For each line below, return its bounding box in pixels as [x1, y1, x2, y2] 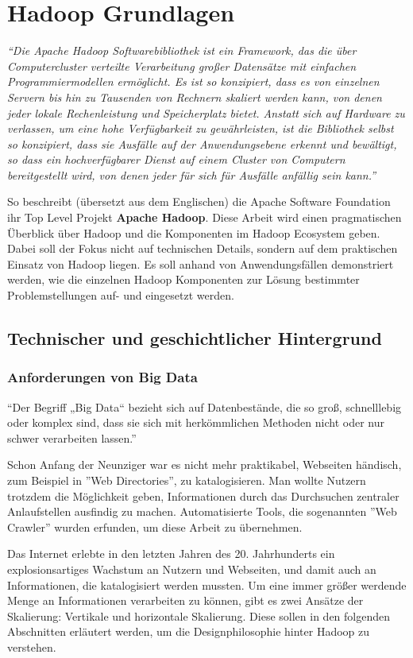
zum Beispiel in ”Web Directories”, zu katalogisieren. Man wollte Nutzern [7, 472, 366, 488]
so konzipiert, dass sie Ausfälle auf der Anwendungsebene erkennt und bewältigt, [7, 135, 397, 152]
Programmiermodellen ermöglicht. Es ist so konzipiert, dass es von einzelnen [7, 73, 380, 90]
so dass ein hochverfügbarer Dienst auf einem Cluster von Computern [7, 151, 345, 168]
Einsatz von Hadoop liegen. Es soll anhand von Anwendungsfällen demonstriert [7, 255, 394, 272]
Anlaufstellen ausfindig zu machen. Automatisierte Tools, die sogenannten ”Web [7, 503, 397, 520]
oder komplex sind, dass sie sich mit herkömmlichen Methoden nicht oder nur [7, 414, 384, 431]
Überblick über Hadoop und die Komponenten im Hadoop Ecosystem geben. [7, 224, 380, 241]
